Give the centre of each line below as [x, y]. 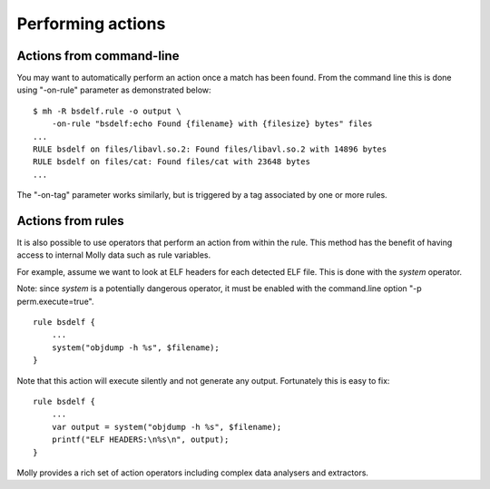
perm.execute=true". [55, 301]
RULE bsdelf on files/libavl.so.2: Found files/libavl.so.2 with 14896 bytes [210, 149]
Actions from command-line [98, 56]
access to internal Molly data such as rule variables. [114, 255]
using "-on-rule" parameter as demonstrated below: [114, 90]
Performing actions [91, 24]
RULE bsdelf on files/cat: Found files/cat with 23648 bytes [171, 162]
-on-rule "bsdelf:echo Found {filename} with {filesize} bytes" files [212, 124]
